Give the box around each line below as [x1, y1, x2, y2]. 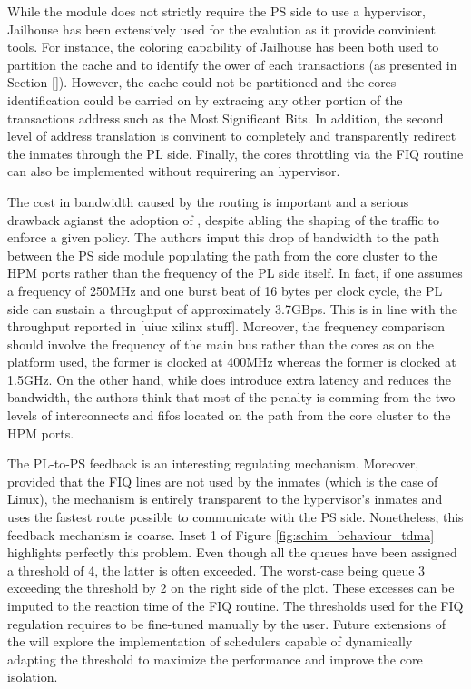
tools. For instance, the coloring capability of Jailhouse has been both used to [7, 37, 439, 56]
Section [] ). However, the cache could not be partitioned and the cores [7, 73, 397, 92]
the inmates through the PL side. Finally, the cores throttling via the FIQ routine [7, 143, 464, 162]
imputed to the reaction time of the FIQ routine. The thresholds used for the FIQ [7, 596, 464, 615]
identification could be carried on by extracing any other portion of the [7, 90, 403, 109]
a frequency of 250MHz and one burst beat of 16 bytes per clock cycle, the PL [7, 281, 443, 300]
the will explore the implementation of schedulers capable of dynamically [7, 632, 413, 651]
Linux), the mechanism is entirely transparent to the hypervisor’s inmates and [7, 489, 443, 508]
